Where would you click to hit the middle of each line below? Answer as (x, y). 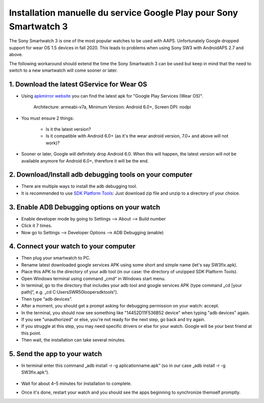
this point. (31, 333)
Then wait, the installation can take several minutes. (73, 340)
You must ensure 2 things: (48, 118)
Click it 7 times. (37, 226)
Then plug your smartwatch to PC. (56, 258)
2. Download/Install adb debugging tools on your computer (101, 175)
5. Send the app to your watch (55, 354)
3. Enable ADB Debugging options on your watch (85, 207)
